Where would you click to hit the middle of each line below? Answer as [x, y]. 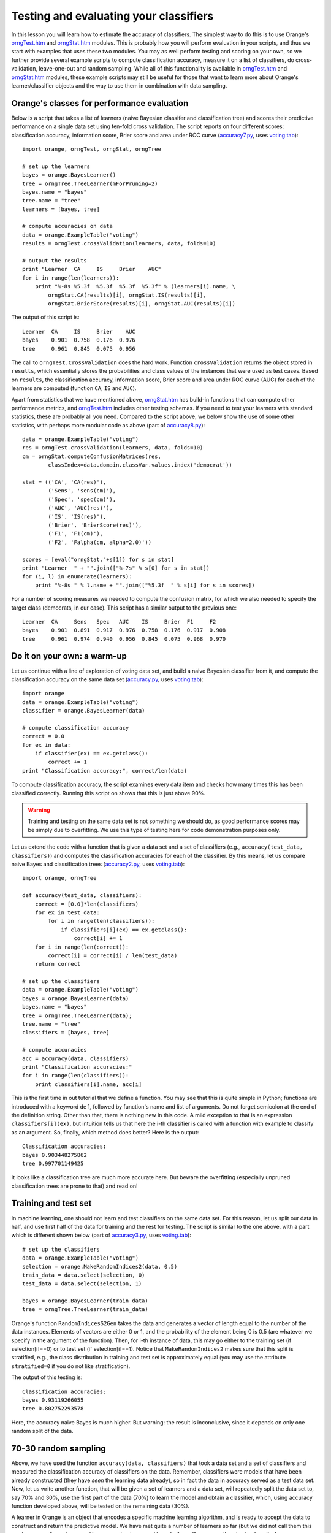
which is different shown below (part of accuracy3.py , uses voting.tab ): [101, 1235]
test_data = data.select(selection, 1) [82, 1284]
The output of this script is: [45, 317]
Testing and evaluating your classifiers [112, 16]
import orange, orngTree [59, 878]
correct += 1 [67, 762]
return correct [58, 964]
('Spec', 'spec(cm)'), [82, 499]
